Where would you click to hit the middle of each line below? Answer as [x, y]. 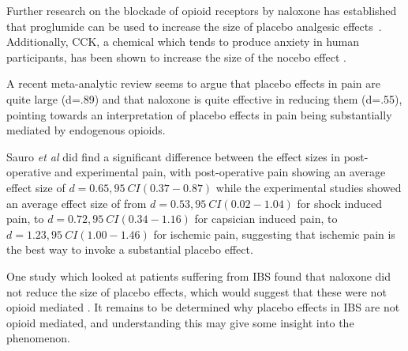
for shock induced [340, 203]
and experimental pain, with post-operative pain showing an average [220, 172]
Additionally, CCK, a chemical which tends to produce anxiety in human [183, 42]
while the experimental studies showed [309, 187]
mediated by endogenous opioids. [86, 130]
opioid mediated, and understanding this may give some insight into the [180, 322]
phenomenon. [38, 338]
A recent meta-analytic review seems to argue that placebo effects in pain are [193, 83]
